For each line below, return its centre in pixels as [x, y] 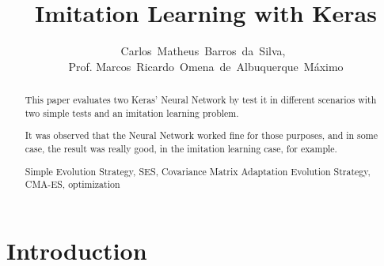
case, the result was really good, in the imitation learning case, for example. [181, 148]
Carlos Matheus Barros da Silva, [203, 51]
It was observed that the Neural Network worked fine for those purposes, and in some [201, 135]
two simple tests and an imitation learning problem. [132, 112]
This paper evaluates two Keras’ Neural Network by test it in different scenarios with [201, 100]
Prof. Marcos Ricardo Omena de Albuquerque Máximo [206, 66]
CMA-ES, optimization [72, 184]
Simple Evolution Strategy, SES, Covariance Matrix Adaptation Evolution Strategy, [198, 171]
